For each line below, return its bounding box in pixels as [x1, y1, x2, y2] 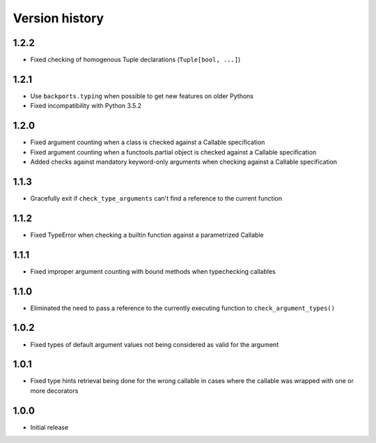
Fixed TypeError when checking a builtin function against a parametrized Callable [30, 231, 264, 239]
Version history [13, 10, 104, 26]
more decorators [30, 387, 79, 395]
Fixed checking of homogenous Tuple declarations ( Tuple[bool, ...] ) [30, 56, 241, 64]
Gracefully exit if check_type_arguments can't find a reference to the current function [30, 194, 282, 202]
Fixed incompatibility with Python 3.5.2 [30, 102, 142, 110]
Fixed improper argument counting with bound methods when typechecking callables [30, 267, 276, 275]
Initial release [30, 423, 69, 431]
